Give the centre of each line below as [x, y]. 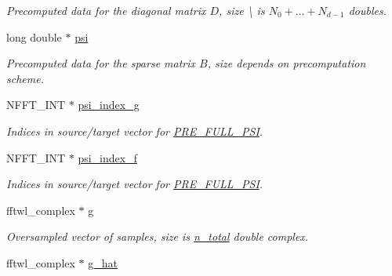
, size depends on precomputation [287, 63]
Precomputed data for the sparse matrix [101, 63]
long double [34, 36]
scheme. [25, 78]
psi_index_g [109, 105]
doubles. [367, 10]
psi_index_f [107, 157]
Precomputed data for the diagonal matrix [106, 10]
